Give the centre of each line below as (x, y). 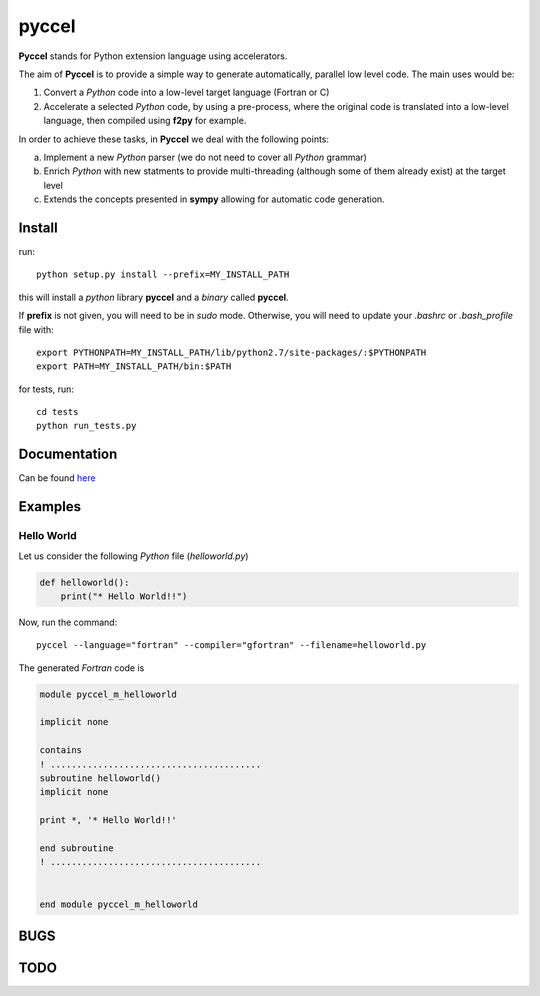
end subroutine (76, 848)
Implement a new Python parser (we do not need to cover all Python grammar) (205, 157)
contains (61, 750)
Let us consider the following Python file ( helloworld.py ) (133, 556)
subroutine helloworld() (100, 778)
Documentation (68, 454)
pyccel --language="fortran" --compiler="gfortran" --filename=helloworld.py (231, 645)
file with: (36, 329)
